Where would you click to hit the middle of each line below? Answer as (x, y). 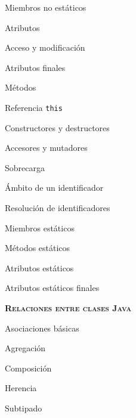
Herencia (21, 388)
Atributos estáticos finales (52, 288)
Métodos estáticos (38, 248)
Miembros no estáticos (46, 7)
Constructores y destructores (57, 127)
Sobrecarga (25, 167)
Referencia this (34, 107)
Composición (28, 368)
